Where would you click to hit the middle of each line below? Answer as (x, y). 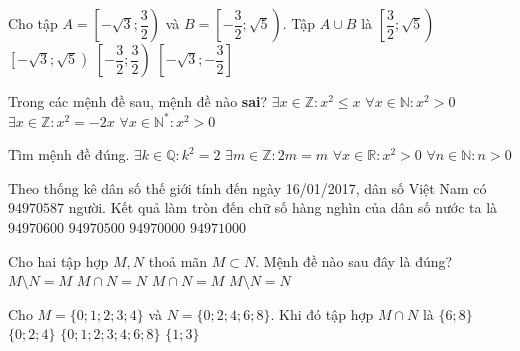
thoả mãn (178, 260)
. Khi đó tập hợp (322, 313)
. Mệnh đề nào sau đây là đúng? (354, 260)
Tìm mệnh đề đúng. (69, 154)
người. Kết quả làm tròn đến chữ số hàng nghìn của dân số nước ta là (283, 207)
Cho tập (33, 23)
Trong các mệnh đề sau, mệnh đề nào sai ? (138, 101)
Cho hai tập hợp (58, 260)
